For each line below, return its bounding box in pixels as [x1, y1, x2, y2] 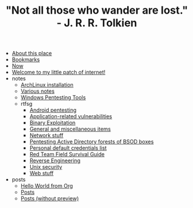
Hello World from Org [20, 182, 73, 190]
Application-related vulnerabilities [29, 113, 112, 120]
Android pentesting [29, 106, 77, 114]
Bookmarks [11, 56, 40, 63]
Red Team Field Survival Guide [29, 151, 105, 158]
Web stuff [29, 170, 54, 177]
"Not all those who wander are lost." [5, 4, 188, 17]
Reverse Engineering [29, 157, 81, 164]
